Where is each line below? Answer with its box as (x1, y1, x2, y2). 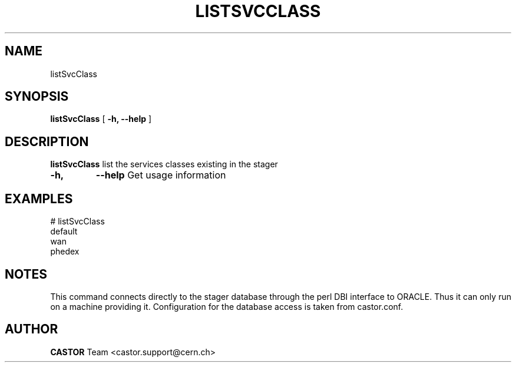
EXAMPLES (5, 191, 73, 206)
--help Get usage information (95, 169, 226, 181)
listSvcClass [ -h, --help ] (50, 114, 152, 124)
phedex (50, 246, 80, 257)
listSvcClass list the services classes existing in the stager (50, 159, 278, 170)
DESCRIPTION (5, 134, 89, 149)
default (50, 226, 78, 237)
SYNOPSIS (5, 89, 69, 104)
